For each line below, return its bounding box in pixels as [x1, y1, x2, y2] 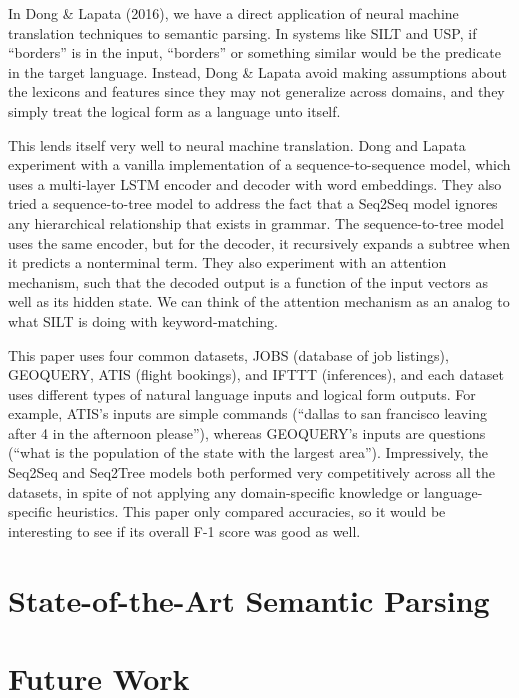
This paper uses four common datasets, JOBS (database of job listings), [8, 344, 449, 365]
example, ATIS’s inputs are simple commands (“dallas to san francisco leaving [8, 403, 487, 424]
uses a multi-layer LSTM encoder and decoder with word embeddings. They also [8, 173, 502, 194]
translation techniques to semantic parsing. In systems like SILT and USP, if [8, 22, 477, 43]
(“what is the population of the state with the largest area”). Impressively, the [8, 442, 488, 463]
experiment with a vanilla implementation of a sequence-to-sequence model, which [8, 154, 511, 175]
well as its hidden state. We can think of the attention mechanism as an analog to [8, 291, 510, 312]
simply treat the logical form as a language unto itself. [8, 100, 341, 121]
